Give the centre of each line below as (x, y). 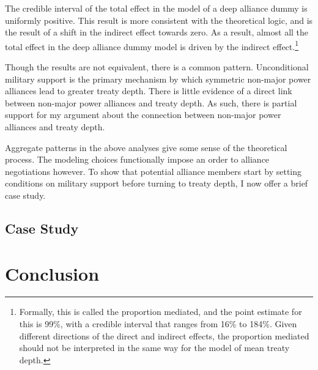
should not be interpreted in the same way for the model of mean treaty (154, 348)
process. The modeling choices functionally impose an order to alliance (137, 159)
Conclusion (52, 273)
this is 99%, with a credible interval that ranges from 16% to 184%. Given (158, 324)
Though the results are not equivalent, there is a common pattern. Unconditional (157, 67)
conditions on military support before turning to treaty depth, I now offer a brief (157, 183)
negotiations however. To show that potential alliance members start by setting (153, 171)
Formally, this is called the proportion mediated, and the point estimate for (161, 312)
